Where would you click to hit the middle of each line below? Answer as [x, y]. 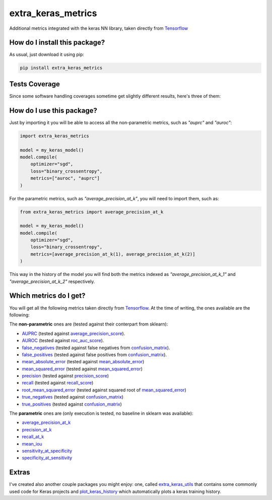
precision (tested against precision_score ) [65, 376]
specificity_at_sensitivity [47, 458]
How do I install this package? [57, 43]
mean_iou [32, 443]
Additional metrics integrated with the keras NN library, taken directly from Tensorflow [99, 28]
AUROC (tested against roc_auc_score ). [63, 341]
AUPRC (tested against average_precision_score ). [74, 334]
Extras [20, 473]
